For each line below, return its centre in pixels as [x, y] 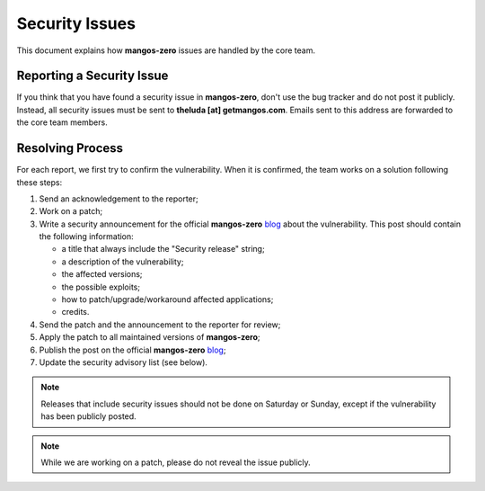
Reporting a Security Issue [93, 76]
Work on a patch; [71, 211]
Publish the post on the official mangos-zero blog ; [132, 350]
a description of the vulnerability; [123, 262]
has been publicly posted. [88, 416]
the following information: [86, 237]
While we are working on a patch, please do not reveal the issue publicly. [176, 462]
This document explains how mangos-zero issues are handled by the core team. [166, 50]
